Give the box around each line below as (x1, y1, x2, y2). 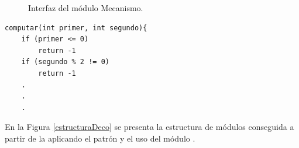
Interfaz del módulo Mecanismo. (28, 2, 143, 13)
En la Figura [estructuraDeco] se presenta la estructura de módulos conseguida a (5, 121, 294, 133)
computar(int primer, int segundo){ (5, 23, 147, 32)
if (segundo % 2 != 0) (21, 58, 109, 66)
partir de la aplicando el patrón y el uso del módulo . (5, 132, 195, 144)
